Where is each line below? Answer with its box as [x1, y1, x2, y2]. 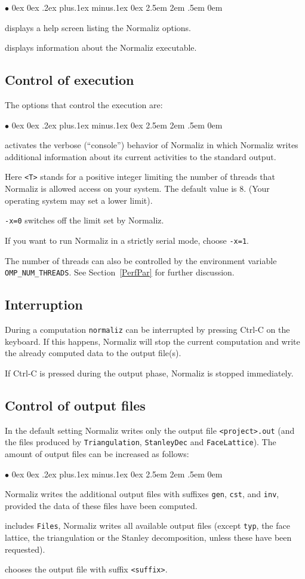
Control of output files [5, 396, 146, 414]
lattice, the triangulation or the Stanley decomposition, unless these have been [5, 531, 292, 544]
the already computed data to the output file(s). [5, 347, 181, 359]
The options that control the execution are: [5, 98, 163, 111]
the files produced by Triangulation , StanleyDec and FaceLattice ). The [5, 436, 276, 448]
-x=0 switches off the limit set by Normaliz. [5, 214, 164, 226]
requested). [5, 543, 45, 555]
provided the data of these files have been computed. [5, 499, 198, 511]
